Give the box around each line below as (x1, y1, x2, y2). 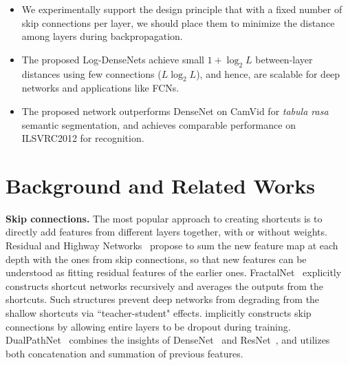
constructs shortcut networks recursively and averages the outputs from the (6, 278, 324, 293)
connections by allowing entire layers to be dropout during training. (6, 319, 291, 333)
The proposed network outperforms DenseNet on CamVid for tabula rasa (21, 103, 329, 118)
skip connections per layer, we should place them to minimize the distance (21, 15, 335, 30)
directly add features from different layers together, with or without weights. (6, 225, 327, 239)
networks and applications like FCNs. (21, 81, 180, 95)
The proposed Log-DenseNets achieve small (21, 52, 204, 66)
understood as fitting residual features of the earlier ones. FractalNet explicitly (6, 265, 342, 280)
